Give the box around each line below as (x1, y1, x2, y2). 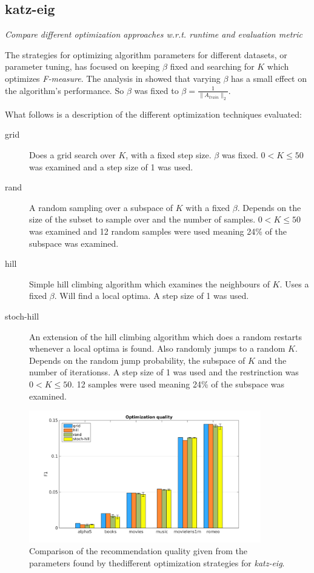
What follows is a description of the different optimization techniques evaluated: (5, 107, 302, 120)
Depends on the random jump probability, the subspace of (29, 354, 246, 366)
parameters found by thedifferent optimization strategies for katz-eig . (29, 556, 285, 569)
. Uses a (279, 277, 309, 290)
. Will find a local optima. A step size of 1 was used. (54, 289, 249, 302)
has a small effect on (231, 72, 307, 84)
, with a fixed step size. (125, 149, 212, 161)
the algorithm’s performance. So (5, 84, 124, 96)
